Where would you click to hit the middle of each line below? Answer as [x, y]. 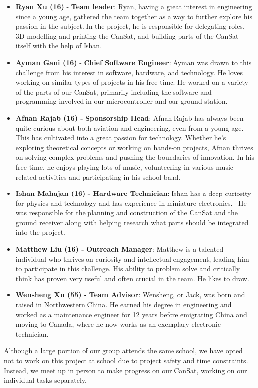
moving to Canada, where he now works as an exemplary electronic [118, 324]
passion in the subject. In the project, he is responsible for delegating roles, [130, 26]
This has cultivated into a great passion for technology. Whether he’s [121, 138]
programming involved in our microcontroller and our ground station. [122, 101]
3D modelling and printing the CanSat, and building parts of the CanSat [127, 36]
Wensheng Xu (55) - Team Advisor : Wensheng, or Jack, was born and [130, 295]
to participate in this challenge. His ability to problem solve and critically [128, 268]
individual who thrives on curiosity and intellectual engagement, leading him [132, 258]
